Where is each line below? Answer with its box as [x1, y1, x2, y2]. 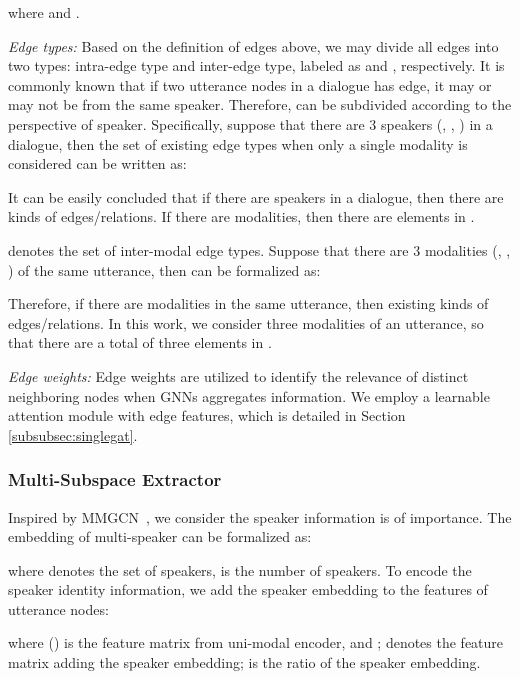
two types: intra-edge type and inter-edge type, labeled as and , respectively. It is [8, 55, 505, 76]
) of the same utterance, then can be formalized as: [8, 259, 321, 280]
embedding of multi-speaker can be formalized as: [8, 526, 312, 547]
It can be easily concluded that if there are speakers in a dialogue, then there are [8, 186, 504, 207]
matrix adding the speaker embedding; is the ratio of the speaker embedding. [8, 652, 481, 673]
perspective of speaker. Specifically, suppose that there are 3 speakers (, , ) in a [8, 113, 493, 134]
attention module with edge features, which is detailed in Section [8, 405, 406, 426]
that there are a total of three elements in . [8, 332, 272, 353]
